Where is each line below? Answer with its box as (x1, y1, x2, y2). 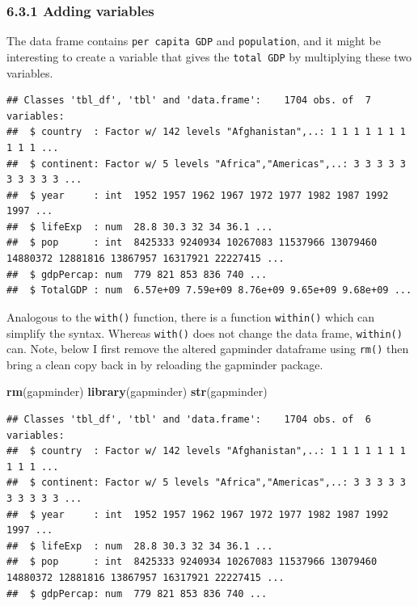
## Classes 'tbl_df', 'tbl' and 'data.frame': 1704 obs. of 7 (6, 95, 372, 107)
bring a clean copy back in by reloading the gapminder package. (6, 356, 323, 372)
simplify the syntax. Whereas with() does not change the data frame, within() (6, 324, 403, 341)
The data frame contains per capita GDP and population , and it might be (6, 32, 381, 49)
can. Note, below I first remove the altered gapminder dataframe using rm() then (6, 340, 409, 357)
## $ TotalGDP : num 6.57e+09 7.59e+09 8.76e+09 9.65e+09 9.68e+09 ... (6, 284, 412, 297)
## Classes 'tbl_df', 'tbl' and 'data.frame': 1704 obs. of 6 (6, 414, 372, 425)
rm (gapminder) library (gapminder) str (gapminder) (6, 383, 268, 400)
